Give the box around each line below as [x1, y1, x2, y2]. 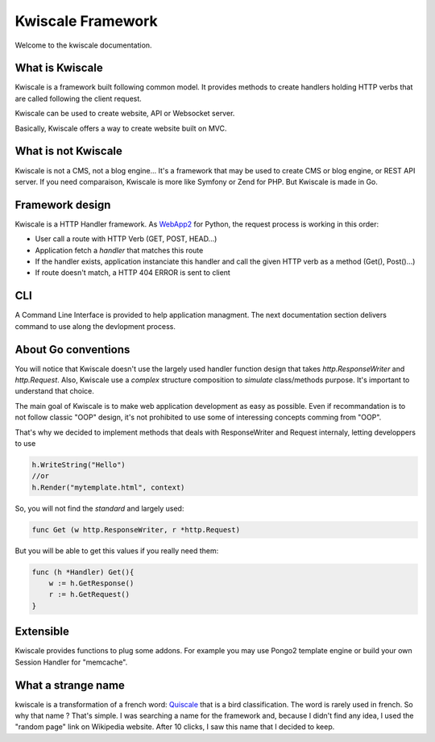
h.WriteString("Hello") [31, 460, 126, 469]
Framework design [14, 198, 111, 211]
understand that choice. [14, 386, 94, 396]
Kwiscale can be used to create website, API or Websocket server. [14, 109, 235, 119]
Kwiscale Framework [14, 12, 159, 30]
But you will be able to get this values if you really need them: [14, 545, 219, 556]
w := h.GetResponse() [48, 579, 135, 588]
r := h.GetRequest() [48, 590, 130, 599]
